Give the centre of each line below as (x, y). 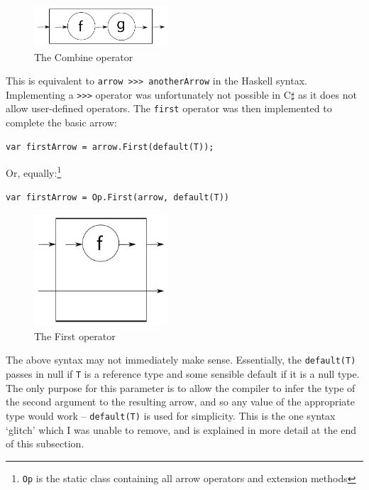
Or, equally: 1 (34, 171)
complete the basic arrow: (61, 123)
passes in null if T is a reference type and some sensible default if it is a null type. (183, 374)
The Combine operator (84, 56)
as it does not (327, 94)
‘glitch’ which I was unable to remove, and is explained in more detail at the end (181, 429)
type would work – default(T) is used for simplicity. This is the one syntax (171, 415)
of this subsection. (45, 443)
